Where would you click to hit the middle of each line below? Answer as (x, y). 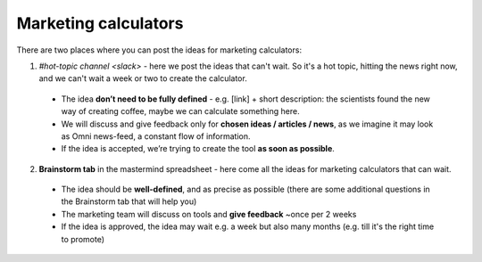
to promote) (83, 239)
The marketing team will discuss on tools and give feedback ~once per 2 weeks (209, 214)
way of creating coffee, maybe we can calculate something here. (180, 111)
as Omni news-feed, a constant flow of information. (156, 136)
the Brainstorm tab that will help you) (129, 201)
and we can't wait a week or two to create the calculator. (143, 78)
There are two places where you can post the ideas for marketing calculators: (159, 50)
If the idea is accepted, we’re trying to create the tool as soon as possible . (198, 149)
